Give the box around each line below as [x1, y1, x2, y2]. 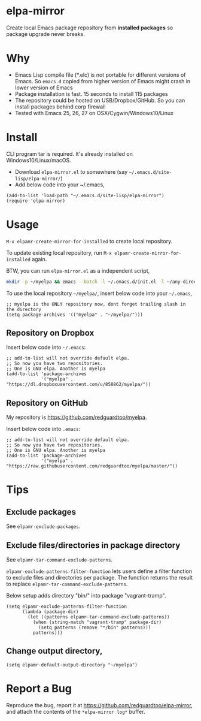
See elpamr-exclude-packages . [6, 523, 81, 530]
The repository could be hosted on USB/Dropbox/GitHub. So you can [14, 96, 185, 104]
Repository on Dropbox [6, 328, 95, 338]
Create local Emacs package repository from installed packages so [6, 24, 173, 31]
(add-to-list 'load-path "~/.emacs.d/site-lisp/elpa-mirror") [6, 192, 165, 198]
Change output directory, [6, 646, 103, 656]
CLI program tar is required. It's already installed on [6, 150, 133, 157]
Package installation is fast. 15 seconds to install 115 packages [14, 90, 169, 97]
